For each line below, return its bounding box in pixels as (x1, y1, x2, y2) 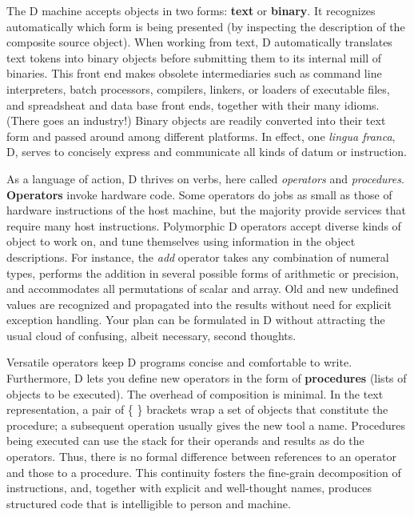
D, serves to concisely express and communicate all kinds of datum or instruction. (6, 143, 407, 160)
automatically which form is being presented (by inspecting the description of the (6, 18, 405, 34)
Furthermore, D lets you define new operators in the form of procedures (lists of (6, 370, 407, 387)
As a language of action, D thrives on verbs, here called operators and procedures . (6, 170, 404, 186)
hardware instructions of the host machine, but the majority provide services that (6, 202, 406, 218)
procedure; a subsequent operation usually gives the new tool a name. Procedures (6, 416, 405, 433)
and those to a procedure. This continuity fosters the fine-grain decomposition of (6, 463, 401, 480)
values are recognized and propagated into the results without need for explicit (6, 295, 392, 312)
